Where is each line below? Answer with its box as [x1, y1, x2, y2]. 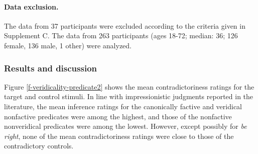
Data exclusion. [4, 1, 59, 12]
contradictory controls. [4, 140, 74, 151]
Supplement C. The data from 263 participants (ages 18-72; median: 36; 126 [4, 30, 238, 41]
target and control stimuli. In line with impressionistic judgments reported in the [4, 91, 253, 102]
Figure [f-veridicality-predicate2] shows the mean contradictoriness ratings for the [4, 81, 254, 92]
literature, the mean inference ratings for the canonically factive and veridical [4, 101, 242, 111]
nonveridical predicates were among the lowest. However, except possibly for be [4, 121, 247, 131]
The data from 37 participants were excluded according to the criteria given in [4, 20, 245, 31]
